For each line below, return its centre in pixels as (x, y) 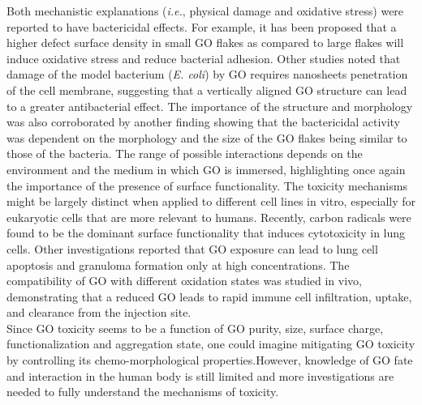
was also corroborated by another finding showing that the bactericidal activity (204, 122)
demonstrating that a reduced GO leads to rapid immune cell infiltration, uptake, (209, 296)
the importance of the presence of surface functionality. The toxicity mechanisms (207, 185)
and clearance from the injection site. (99, 312)
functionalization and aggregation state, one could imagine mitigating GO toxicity (211, 344)
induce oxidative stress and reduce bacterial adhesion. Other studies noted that (204, 58)
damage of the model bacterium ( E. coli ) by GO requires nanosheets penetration (207, 74)
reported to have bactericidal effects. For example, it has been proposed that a (202, 26)
